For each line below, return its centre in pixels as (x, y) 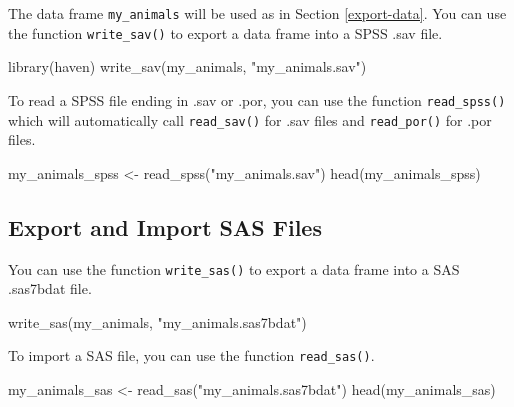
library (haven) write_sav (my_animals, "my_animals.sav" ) (187, 66)
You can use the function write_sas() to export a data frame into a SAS (234, 268)
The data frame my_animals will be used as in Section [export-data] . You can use (257, 13)
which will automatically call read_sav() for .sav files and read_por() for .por (250, 119)
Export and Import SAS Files (165, 226)
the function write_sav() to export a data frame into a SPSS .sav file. (225, 32)
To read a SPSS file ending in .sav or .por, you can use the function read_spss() (257, 99)
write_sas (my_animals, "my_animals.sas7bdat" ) (157, 321)
